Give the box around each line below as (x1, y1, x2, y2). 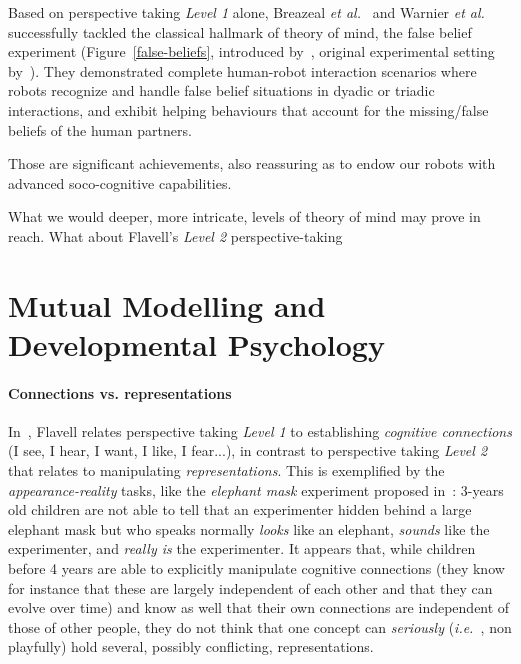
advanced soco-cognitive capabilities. (8, 172, 232, 193)
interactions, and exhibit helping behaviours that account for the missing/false (8, 99, 489, 120)
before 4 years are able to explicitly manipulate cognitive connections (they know (8, 558, 505, 579)
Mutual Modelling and (8, 284, 326, 325)
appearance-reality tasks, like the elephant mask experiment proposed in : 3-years (8, 479, 504, 500)
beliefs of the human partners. (8, 119, 192, 140)
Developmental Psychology (8, 323, 385, 364)
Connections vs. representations (8, 382, 232, 403)
